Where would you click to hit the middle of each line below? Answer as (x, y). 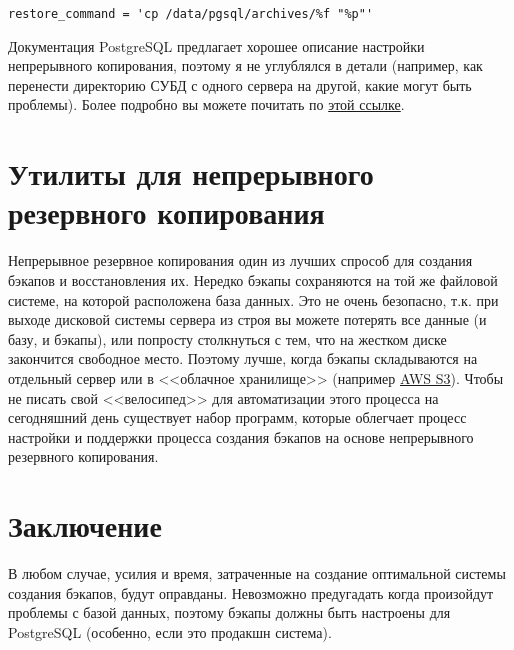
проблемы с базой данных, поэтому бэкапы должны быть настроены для (229, 612)
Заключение (85, 525)
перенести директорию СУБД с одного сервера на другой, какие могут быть (240, 84)
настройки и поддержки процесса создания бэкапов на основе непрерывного (241, 436)
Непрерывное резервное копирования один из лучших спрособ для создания (240, 260)
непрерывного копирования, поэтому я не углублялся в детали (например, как (245, 65)
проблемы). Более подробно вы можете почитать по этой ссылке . (206, 104)
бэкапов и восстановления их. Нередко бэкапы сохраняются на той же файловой (253, 279)
